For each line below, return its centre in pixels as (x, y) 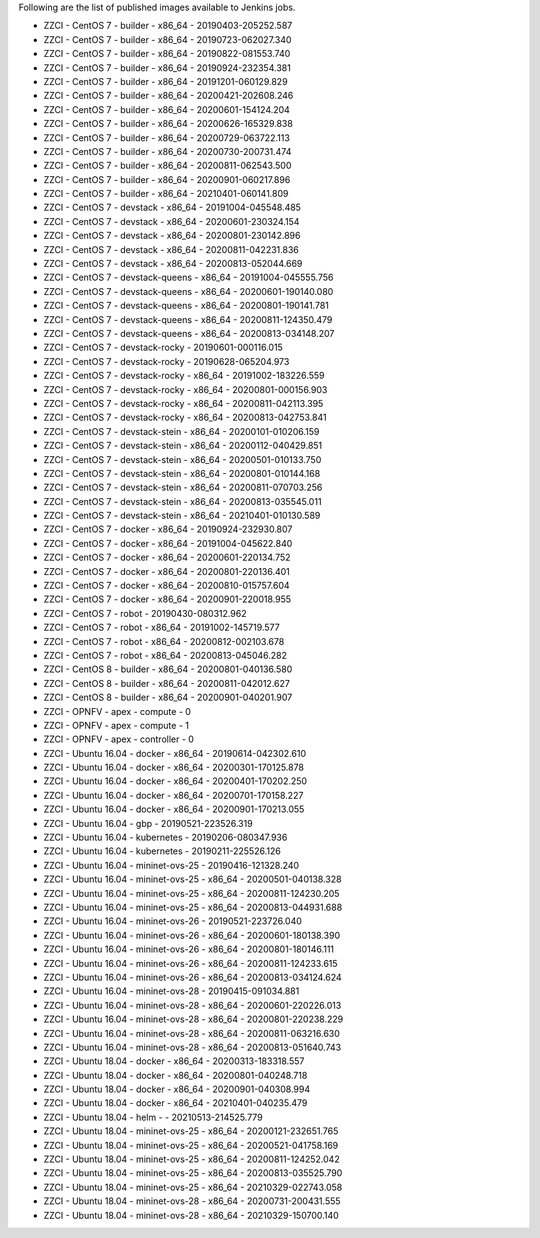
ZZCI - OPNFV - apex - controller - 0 (119, 739)
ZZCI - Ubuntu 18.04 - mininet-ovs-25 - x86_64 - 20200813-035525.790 (193, 1173)
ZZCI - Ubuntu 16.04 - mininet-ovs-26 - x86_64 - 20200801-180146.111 (189, 949)
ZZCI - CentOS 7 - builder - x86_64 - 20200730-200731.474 (167, 151)
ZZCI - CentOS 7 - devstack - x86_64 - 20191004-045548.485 (172, 207)
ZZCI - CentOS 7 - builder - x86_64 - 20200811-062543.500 (167, 166)
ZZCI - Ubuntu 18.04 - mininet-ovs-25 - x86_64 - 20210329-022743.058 (193, 1187)
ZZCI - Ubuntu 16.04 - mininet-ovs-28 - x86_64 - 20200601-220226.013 (192, 1005)
